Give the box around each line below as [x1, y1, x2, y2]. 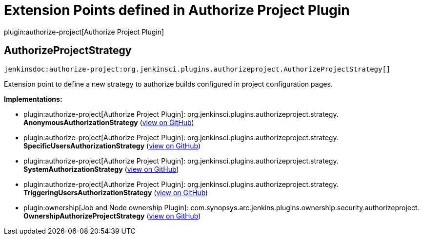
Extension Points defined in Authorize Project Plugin [4, 2, 350, 18]
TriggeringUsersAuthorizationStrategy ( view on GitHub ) [23, 188, 208, 197]
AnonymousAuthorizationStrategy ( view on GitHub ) [23, 118, 194, 127]
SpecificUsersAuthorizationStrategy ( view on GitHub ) [23, 141, 201, 150]
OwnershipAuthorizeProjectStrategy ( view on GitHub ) [23, 211, 201, 220]
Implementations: [4, 94, 62, 103]
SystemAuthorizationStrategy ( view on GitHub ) [23, 165, 179, 173]
